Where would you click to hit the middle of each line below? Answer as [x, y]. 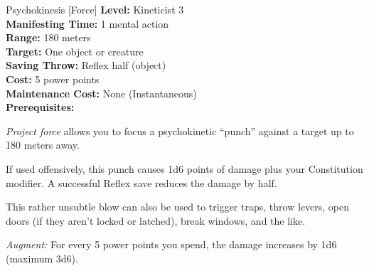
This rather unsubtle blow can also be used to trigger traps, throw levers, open [177, 207]
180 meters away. [43, 145]
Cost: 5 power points [53, 79]
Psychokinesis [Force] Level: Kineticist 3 [95, 9]
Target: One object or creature [75, 51]
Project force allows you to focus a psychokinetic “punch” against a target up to [180, 131]
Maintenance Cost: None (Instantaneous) [101, 93]
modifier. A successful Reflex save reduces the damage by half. [141, 182]
